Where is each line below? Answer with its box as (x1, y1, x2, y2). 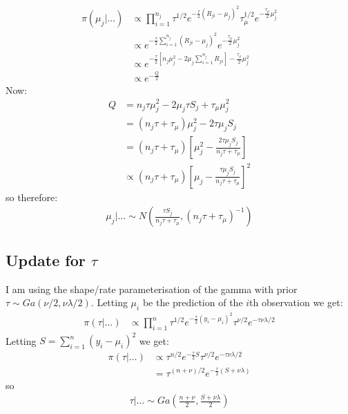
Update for (6, 249, 86, 270)
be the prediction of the (142, 295, 243, 310)
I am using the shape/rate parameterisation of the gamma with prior (6, 281, 298, 296)
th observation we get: (249, 295, 343, 310)
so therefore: (6, 189, 58, 204)
